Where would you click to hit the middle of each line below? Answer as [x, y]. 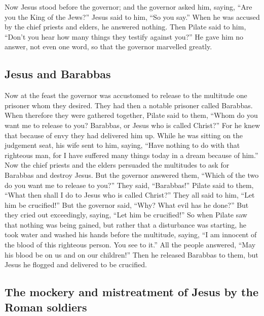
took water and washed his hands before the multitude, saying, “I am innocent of [131, 234]
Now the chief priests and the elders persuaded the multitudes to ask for [117, 165]
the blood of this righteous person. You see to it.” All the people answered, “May [130, 245]
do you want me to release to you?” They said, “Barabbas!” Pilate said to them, [129, 185]
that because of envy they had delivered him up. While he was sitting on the [124, 135]
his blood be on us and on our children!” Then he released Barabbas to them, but [131, 254]
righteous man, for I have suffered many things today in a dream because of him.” [131, 155]
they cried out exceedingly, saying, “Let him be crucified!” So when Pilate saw [126, 215]
